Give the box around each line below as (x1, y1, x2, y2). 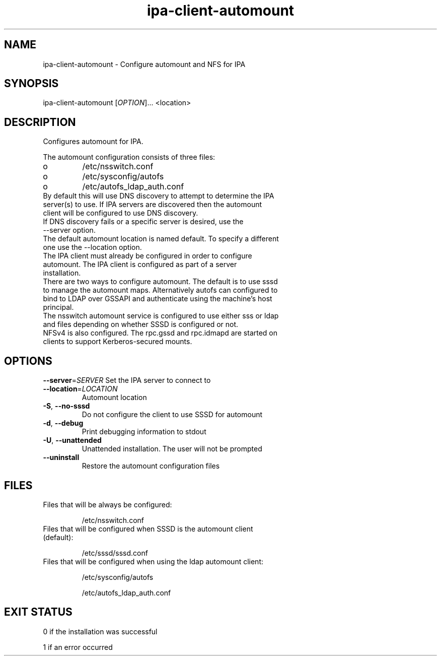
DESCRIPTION (4, 115, 76, 128)
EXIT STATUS (4, 606, 72, 619)
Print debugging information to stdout (82, 427, 206, 436)
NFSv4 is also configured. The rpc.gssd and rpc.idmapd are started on (43, 328, 278, 338)
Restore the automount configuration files (82, 461, 220, 471)
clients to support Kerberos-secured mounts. (43, 337, 192, 346)
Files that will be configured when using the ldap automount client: (43, 557, 263, 566)
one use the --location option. (43, 243, 142, 252)
